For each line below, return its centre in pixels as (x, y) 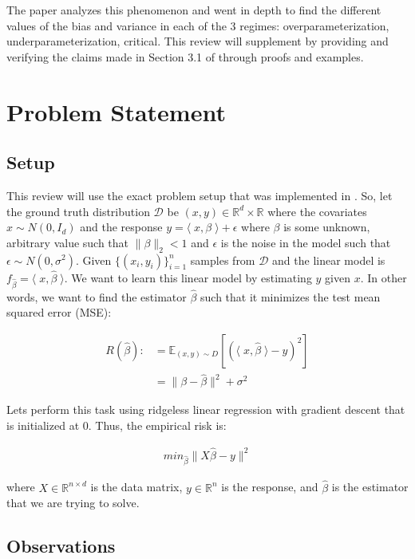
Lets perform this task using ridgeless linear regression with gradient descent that (206, 409)
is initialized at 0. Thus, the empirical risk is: (117, 425)
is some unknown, (327, 227)
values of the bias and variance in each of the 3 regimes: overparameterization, (198, 25)
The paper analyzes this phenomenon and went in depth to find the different (194, 10)
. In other (383, 277)
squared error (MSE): (59, 312)
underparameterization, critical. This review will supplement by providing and (198, 41)
